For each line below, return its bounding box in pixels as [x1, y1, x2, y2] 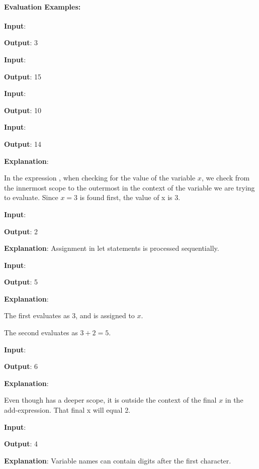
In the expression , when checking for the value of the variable [4, 172, 196, 183]
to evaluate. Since [4, 192, 58, 203]
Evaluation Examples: [4, 1, 81, 12]
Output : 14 [4, 138, 42, 149]
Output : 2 [4, 226, 38, 236]
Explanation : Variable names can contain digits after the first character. [4, 455, 231, 465]
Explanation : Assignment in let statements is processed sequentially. [4, 243, 219, 253]
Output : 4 [4, 438, 38, 449]
